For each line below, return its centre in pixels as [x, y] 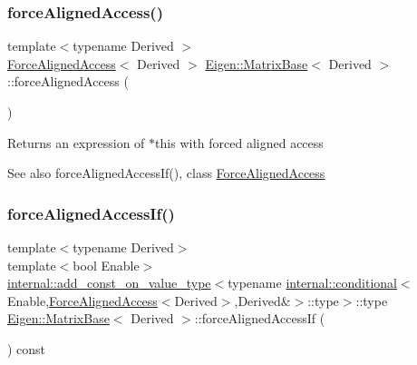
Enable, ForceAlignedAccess [82, 300]
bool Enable [106, 265]
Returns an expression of [76, 142]
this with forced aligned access [239, 142]
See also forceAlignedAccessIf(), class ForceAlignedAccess [166, 173]
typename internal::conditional [312, 283]
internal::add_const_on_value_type [109, 283]
